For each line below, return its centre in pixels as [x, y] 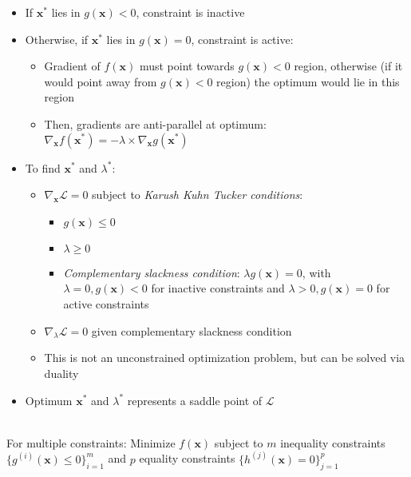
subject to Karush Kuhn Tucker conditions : [198, 195]
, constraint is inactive [190, 12]
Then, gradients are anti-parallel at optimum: [155, 123]
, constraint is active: [242, 39]
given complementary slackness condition [192, 330]
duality [61, 373]
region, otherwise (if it [348, 66]
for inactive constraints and [218, 288]
